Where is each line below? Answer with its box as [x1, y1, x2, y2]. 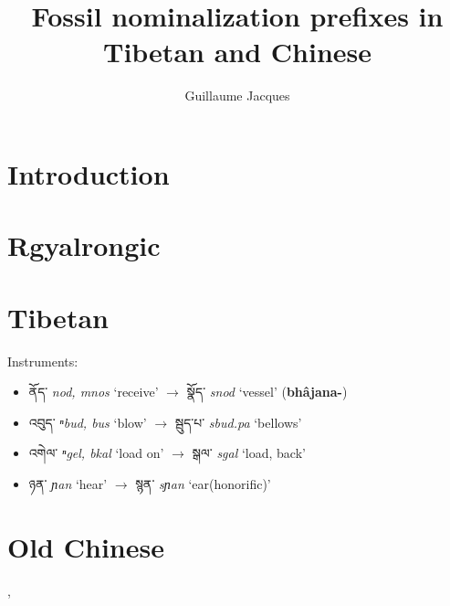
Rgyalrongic [7, 227, 161, 264]
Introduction [7, 154, 170, 192]
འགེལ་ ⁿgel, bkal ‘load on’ [28, 443, 164, 462]
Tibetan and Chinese [102, 33, 372, 70]
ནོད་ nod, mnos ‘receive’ [28, 382, 159, 401]
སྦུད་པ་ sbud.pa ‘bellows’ [174, 412, 302, 431]
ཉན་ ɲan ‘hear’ [28, 473, 108, 493]
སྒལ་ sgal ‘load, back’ [192, 443, 306, 462]
